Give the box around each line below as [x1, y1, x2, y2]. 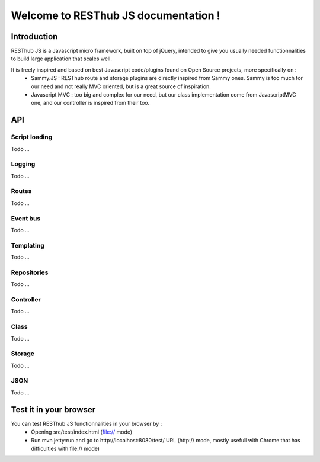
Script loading [11, 133, 53, 142]
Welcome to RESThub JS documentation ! [11, 9, 220, 22]
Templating [11, 241, 44, 249]
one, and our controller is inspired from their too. [31, 100, 150, 107]
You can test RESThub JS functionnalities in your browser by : [11, 420, 162, 427]
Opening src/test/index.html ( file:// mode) [31, 428, 133, 435]
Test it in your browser [11, 405, 96, 415]
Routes [11, 187, 32, 195]
